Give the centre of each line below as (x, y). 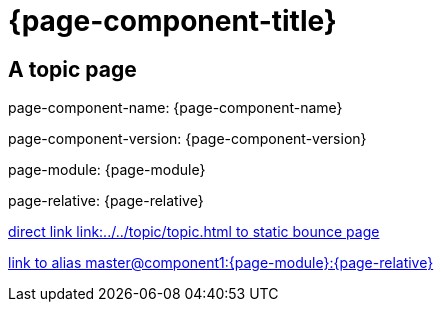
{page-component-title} (172, 21)
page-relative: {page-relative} (106, 201)
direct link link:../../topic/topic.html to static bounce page (194, 232)
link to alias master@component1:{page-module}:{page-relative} (221, 263)
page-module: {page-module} (107, 170)
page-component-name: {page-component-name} (175, 108)
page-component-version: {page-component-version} (187, 139)
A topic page (72, 69)
